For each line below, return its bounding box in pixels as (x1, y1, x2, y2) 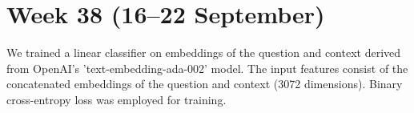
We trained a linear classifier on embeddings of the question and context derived (6, 44, 401, 61)
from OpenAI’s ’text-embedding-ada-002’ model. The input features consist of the (6, 59, 408, 76)
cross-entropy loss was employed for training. (6, 91, 227, 107)
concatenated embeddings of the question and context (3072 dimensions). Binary (6, 75, 403, 92)
